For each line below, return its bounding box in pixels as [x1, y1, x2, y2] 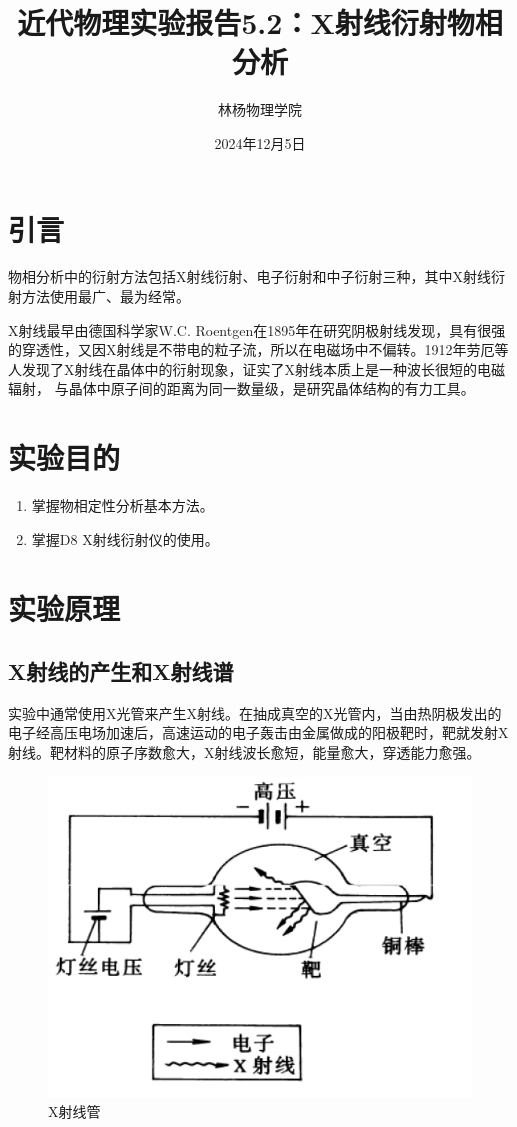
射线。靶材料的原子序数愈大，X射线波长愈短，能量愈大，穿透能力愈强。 [8, 742, 481, 763]
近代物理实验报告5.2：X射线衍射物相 [17, 2, 503, 43]
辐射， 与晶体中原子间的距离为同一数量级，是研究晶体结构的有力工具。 [8, 378, 475, 399]
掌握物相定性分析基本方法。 [31, 495, 214, 516]
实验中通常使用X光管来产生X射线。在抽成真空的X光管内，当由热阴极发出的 [8, 702, 502, 723]
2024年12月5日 [214, 132, 306, 153]
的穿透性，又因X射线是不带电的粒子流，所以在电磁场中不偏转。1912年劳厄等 [8, 339, 509, 360]
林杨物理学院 [218, 99, 302, 120]
